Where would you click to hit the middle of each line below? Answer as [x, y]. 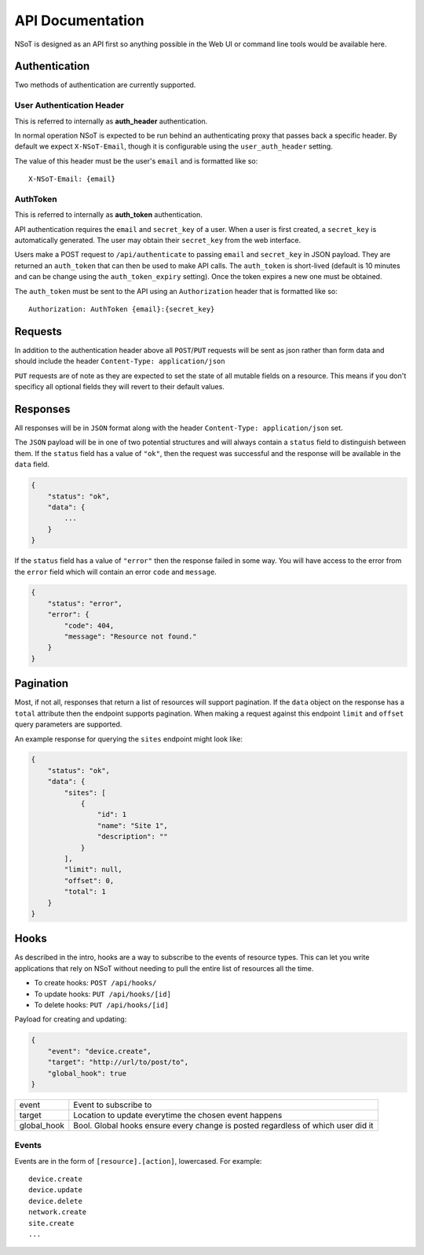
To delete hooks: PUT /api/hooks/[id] [101, 1005]
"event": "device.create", [100, 1051]
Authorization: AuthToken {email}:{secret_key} [122, 309]
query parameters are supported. [68, 724]
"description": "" [132, 837]
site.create [51, 1223]
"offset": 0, [89, 880]
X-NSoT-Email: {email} [72, 179]
